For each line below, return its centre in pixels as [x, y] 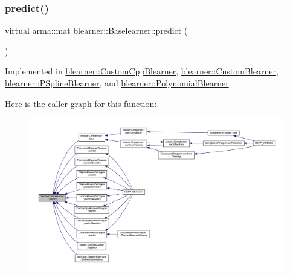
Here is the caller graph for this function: [81, 103]
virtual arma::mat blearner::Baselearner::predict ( [96, 31]
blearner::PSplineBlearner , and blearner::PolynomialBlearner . [118, 83]
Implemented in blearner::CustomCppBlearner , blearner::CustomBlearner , [142, 71]
